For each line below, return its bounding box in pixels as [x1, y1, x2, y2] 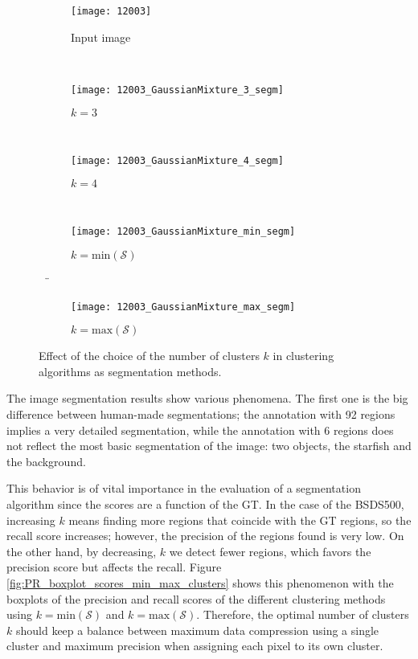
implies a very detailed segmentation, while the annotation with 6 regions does [6, 421, 394, 438]
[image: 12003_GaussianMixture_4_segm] [71, 155, 284, 167]
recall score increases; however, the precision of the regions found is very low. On [6, 527, 404, 544]
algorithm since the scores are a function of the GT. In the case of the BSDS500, [6, 496, 404, 512]
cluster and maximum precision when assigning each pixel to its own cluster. [6, 637, 383, 654]
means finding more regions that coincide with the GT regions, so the [68, 511, 412, 528]
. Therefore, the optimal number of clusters [196, 606, 409, 623]
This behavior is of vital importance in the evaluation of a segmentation [6, 480, 361, 497]
